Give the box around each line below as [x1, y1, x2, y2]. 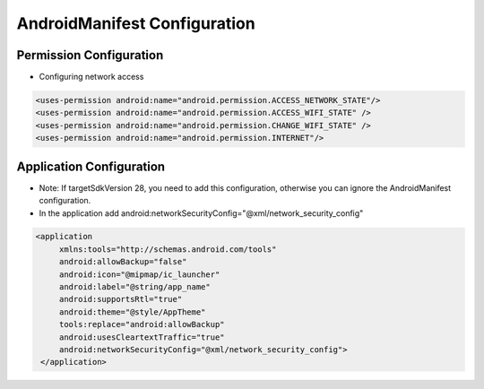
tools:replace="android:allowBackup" [58, 319, 225, 330]
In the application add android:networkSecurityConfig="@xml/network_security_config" [39, 207, 364, 219]
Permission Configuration [16, 48, 164, 63]
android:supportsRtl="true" [58, 294, 183, 305]
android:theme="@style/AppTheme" [58, 307, 206, 317]
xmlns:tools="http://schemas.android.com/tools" [58, 244, 277, 255]
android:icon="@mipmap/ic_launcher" [58, 269, 220, 280]
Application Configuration [16, 159, 166, 174]
